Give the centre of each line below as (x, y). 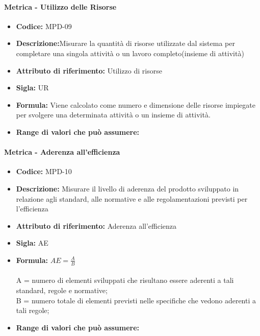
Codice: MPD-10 (44, 171)
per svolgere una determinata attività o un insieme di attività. (113, 115)
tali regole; (33, 310)
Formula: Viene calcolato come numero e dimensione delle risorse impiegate (136, 104)
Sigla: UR (32, 88)
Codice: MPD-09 (44, 26)
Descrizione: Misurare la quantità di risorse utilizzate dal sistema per (125, 43)
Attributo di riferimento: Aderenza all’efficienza (96, 225)
